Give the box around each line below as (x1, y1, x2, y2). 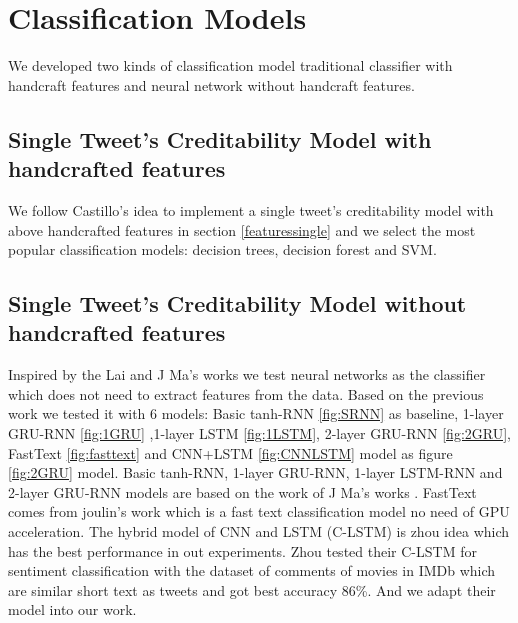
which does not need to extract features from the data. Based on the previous (8, 383, 484, 404)
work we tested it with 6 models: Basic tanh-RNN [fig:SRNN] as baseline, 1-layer (8, 403, 504, 424)
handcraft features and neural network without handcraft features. (8, 74, 415, 95)
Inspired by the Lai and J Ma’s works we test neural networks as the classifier (8, 364, 486, 385)
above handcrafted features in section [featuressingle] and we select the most (8, 219, 476, 240)
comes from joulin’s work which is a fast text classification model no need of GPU (8, 501, 510, 522)
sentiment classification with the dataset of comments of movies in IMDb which (8, 560, 496, 581)
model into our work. (8, 599, 137, 620)
